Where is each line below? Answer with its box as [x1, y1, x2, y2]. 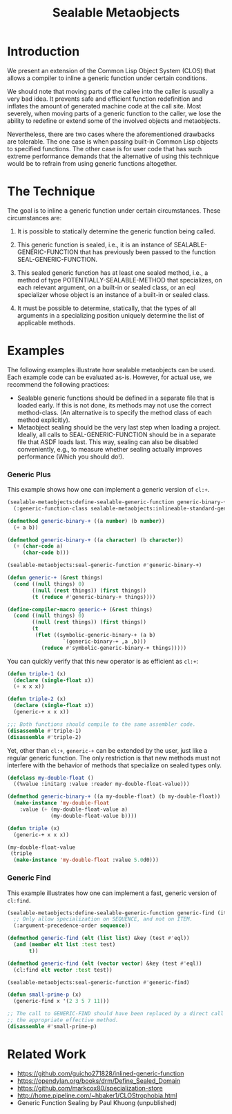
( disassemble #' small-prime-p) [7, 1023, 97, 1030]
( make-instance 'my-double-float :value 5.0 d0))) [13, 856, 159, 864]
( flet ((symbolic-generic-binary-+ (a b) [35, 632, 156, 639]
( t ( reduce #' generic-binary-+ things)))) [32, 593, 156, 600]
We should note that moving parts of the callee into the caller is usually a [7, 87, 214, 95]
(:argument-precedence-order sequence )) [13, 922, 131, 930]
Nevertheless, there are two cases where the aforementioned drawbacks [7, 130, 215, 138]
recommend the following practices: [7, 380, 110, 388]
